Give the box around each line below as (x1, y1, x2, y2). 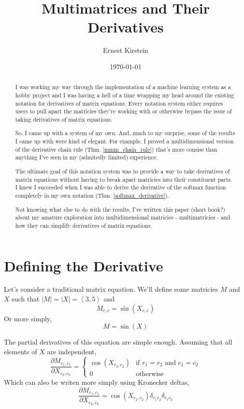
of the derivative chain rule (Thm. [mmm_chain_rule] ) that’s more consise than (15, 145, 217, 153)
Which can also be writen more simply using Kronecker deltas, (4, 377, 189, 387)
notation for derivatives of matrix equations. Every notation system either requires (15, 99, 223, 107)
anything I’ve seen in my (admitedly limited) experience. (15, 153, 158, 161)
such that (12, 294, 40, 303)
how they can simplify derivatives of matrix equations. (15, 221, 152, 229)
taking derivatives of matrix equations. (15, 115, 113, 123)
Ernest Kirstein (103, 45, 148, 55)
